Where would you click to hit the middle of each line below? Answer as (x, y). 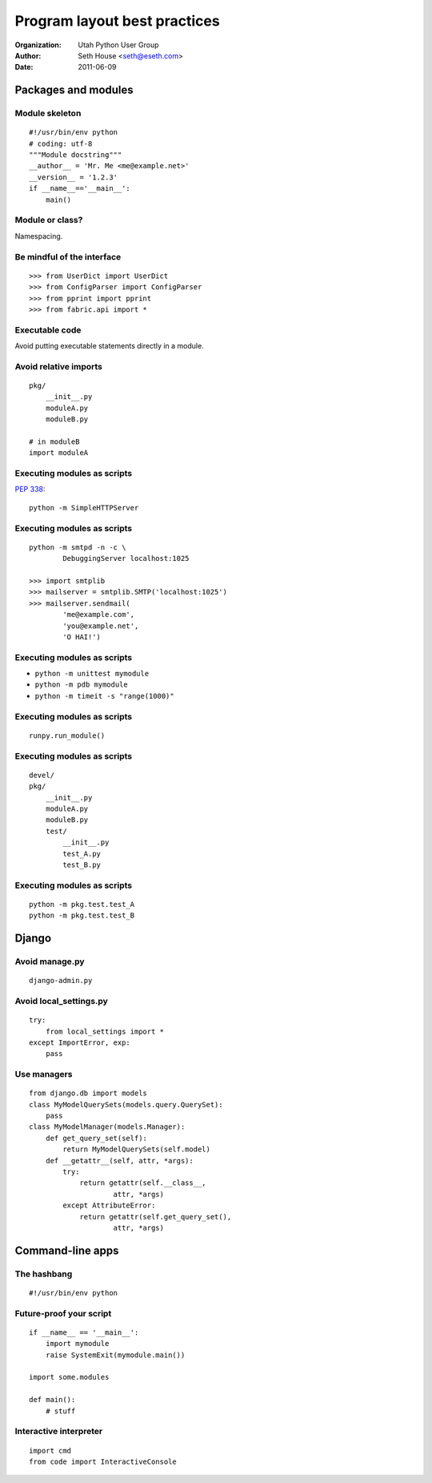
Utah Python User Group (118, 45)
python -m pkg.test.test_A (82, 904)
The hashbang (44, 1274)
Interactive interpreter (59, 1432)
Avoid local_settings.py (61, 1001)
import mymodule (77, 1344)
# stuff (60, 1411)
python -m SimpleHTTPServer (84, 508)
